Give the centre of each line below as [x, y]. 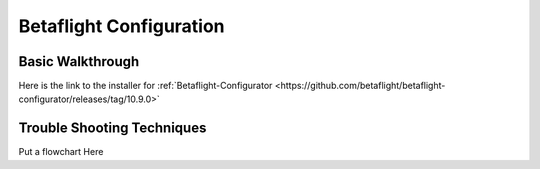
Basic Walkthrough [79, 61]
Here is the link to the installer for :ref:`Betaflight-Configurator [145, 86]
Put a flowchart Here [61, 152]
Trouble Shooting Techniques [112, 128]
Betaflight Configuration [121, 26]
